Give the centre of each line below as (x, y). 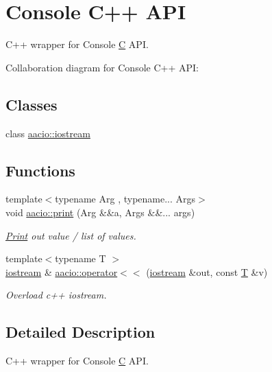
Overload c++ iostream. (56, 295)
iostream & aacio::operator (62, 271)
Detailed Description (81, 332)
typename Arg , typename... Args (125, 199)
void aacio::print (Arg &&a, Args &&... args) (100, 212)
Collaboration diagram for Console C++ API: (102, 67)
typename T (81, 258)
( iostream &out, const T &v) (207, 271)
